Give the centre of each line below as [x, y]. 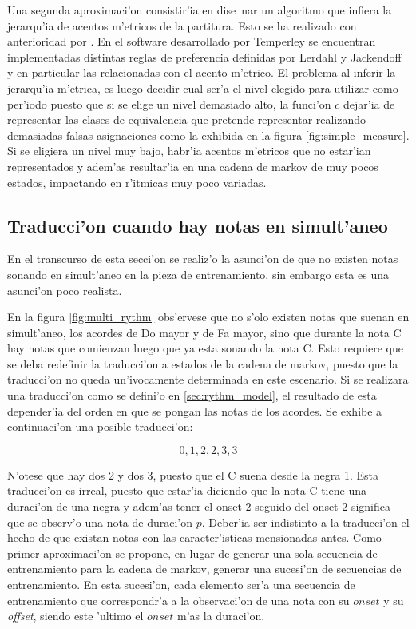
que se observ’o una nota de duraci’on [100, 522]
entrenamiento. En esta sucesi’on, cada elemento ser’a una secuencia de [181, 585]
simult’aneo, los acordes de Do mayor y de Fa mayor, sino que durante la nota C [204, 332]
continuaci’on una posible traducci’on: [100, 426]
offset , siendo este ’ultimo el [75, 616]
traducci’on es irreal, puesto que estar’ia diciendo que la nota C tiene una [187, 490]
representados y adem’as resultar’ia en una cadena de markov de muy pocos [193, 166]
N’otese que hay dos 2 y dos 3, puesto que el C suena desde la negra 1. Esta [193, 474]
